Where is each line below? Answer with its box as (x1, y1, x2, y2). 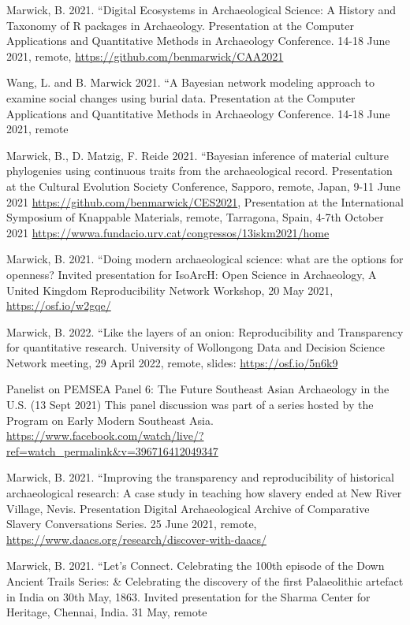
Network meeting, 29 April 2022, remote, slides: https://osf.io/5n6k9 (6, 354, 338, 370)
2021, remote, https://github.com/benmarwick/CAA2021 (6, 47, 284, 64)
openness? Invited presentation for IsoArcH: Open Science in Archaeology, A (6, 266, 377, 282)
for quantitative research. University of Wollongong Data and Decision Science (6, 339, 385, 355)
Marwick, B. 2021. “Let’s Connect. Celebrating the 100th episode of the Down (6, 557, 385, 574)
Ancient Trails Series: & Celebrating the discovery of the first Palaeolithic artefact (6, 573, 404, 589)
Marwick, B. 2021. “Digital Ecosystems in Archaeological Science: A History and (6, 2, 397, 17)
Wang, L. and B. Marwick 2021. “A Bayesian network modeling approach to (6, 74, 375, 91)
